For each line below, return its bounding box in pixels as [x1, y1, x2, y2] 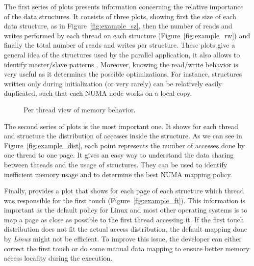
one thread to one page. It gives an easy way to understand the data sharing [4, 150, 234, 160]
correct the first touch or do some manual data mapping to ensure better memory [4, 243, 250, 253]
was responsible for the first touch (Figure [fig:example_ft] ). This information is [4, 195, 246, 205]
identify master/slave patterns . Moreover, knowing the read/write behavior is [4, 59, 238, 69]
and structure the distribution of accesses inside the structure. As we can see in [4, 131, 242, 141]
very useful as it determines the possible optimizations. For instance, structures [4, 69, 242, 79]
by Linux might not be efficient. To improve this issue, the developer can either [4, 234, 242, 244]
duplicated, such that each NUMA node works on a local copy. [4, 88, 192, 98]
